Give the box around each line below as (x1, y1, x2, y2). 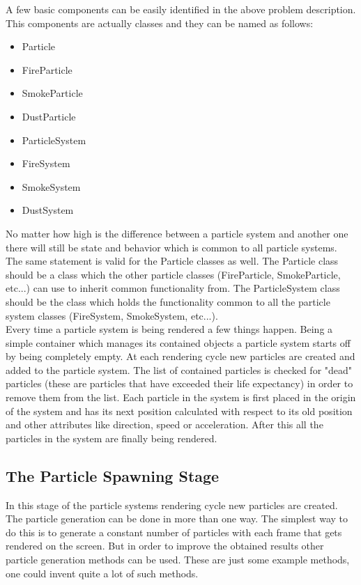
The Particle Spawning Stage (6, 465, 220, 486)
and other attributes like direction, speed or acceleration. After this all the (6, 417, 323, 432)
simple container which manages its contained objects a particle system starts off (6, 335, 351, 350)
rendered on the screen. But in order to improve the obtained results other (6, 538, 324, 553)
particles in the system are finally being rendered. (6, 430, 217, 445)
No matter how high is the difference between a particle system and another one (6, 226, 348, 240)
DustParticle (22, 109, 76, 123)
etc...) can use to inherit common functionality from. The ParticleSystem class (6, 281, 340, 295)
